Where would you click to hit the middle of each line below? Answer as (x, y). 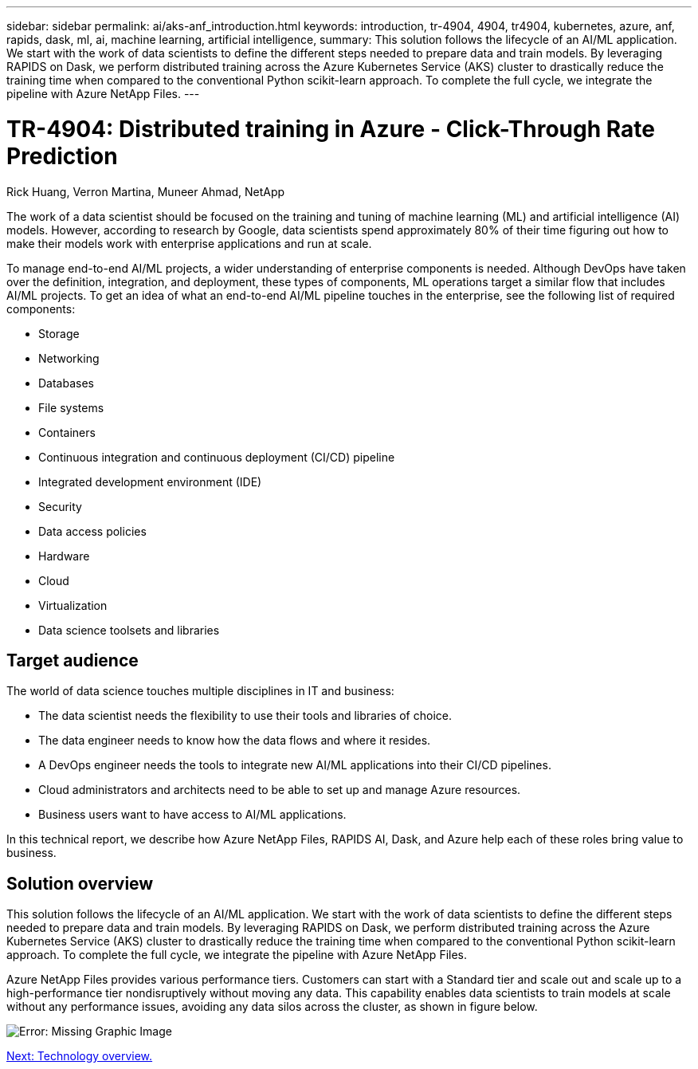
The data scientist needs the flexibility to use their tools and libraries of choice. (245, 716)
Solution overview (80, 883)
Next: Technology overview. (80, 1056)
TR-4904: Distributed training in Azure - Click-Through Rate (331, 129)
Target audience (73, 660)
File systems (71, 407)
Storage (59, 333)
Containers (67, 432)
